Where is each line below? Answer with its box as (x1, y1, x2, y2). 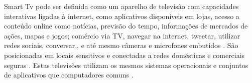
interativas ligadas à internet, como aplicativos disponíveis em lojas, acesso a (4, 10, 239, 21)
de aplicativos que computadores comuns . (4, 69, 134, 80)
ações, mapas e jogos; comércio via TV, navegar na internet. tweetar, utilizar (4, 30, 240, 40)
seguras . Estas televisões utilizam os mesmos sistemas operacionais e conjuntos (4, 59, 248, 70)
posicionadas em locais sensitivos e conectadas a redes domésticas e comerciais (4, 49, 245, 60)
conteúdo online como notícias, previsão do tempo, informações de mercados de (4, 20, 248, 31)
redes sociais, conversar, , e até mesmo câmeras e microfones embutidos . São (4, 40, 238, 50)
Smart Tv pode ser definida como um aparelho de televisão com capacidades (4, 1, 239, 11)
